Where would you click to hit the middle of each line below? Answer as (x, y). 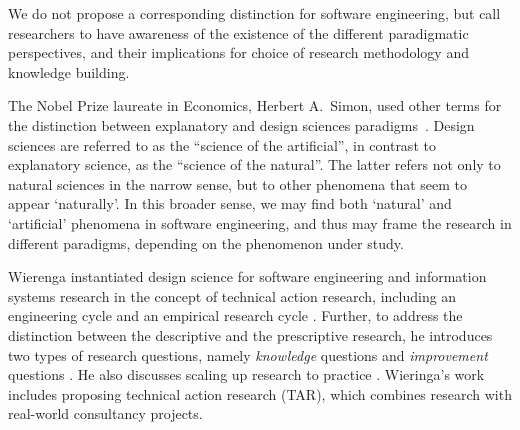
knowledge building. (69, 71)
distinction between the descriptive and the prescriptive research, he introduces (250, 334)
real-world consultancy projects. (105, 413)
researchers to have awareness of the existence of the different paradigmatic (238, 32)
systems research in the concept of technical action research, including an (232, 295)
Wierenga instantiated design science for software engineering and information (247, 276)
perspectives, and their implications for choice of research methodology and (238, 52)
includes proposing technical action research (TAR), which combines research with (260, 393)
